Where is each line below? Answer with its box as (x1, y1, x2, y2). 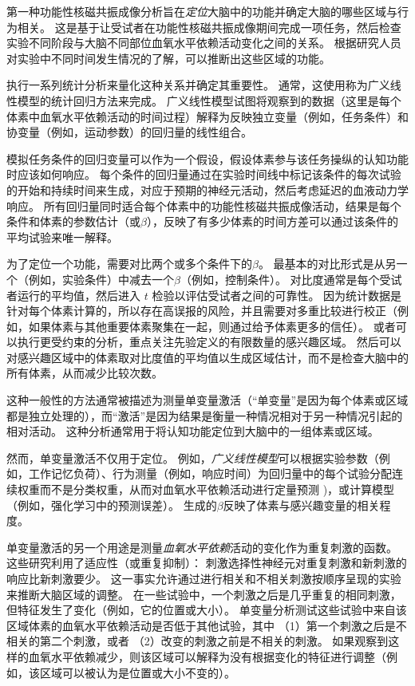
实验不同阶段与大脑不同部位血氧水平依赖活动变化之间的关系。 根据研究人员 (6, 34, 401, 51)
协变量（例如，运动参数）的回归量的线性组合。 (6, 124, 252, 140)
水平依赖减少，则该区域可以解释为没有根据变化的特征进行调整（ (50, 648, 386, 664)
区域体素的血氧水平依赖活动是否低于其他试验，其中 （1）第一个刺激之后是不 (6, 617, 407, 633)
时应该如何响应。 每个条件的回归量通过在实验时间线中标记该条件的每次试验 (6, 166, 401, 183)
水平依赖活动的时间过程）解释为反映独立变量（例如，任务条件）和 (61, 108, 409, 124)
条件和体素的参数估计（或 (6, 213, 140, 230)
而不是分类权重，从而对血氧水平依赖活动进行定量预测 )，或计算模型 (39, 481, 395, 498)
